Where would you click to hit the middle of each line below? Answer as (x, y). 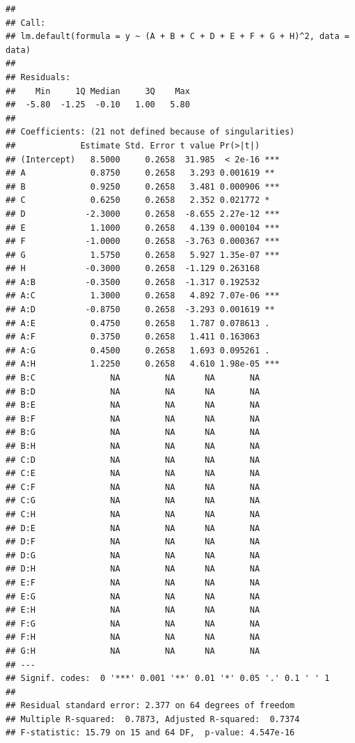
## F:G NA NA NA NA (133, 623)
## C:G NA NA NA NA (133, 501)
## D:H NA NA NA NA (133, 569)
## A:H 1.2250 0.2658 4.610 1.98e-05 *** (143, 364)
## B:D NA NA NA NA (133, 391)
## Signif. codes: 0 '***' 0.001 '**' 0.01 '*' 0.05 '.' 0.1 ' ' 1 (168, 679)
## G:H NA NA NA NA (133, 651)
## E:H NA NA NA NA (133, 610)
